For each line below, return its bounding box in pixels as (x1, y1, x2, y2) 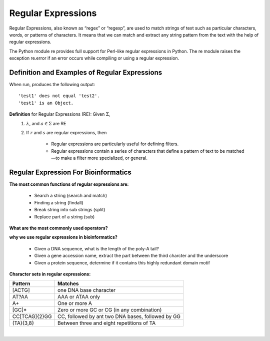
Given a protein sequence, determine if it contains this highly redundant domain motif (34, 259, 210, 265)
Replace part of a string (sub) (34, 213, 95, 220)
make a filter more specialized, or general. (60, 155, 147, 161)
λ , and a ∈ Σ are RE (26, 120, 66, 126)
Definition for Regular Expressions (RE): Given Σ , (9, 111, 110, 117)
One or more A (57, 300, 92, 307)
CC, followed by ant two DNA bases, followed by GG (57, 313, 181, 320)
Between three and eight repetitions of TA (57, 319, 156, 326)
